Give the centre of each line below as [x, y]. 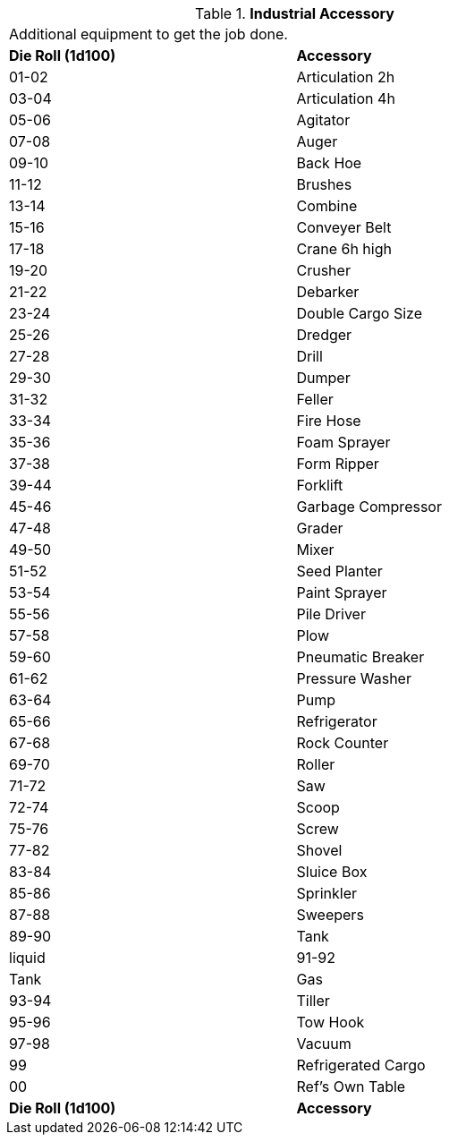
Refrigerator [337, 721]
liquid [27, 958]
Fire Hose [329, 421]
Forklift [320, 485]
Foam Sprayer [343, 442]
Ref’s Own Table [351, 1087]
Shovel [319, 850]
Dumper [323, 378]
